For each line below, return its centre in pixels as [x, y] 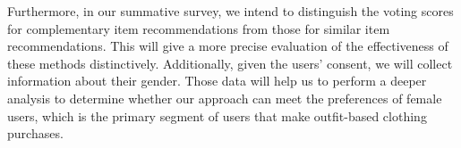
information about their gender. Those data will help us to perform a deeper [217, 81]
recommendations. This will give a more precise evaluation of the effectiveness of [228, 46]
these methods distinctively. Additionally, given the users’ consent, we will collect [230, 63]
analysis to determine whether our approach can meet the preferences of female [225, 98]
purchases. [35, 133]
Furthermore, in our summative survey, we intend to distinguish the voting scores [230, 11]
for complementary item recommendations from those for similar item [199, 28]
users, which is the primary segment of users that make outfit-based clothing [217, 115]
